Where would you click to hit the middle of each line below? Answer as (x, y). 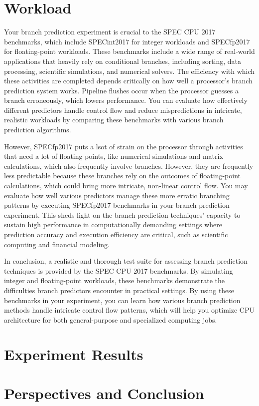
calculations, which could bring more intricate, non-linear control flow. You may (126, 186)
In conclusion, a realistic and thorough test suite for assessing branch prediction (126, 261)
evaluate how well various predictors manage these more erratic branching (117, 195)
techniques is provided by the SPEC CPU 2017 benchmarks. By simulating (119, 270)
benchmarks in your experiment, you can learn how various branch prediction (122, 300)
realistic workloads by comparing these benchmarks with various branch (114, 120)
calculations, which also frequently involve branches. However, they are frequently (129, 166)
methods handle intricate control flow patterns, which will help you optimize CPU (129, 310)
